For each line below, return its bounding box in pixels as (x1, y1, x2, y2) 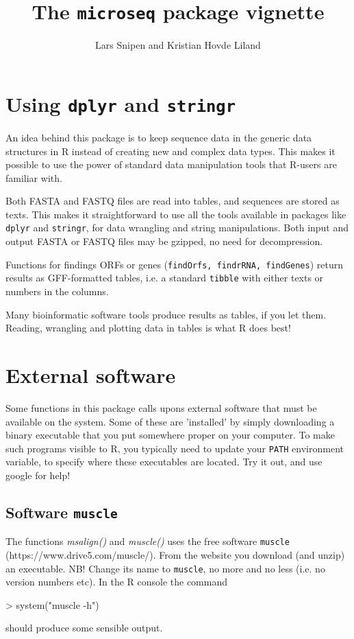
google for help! (5, 467, 71, 482)
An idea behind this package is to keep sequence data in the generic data (5, 130, 312, 144)
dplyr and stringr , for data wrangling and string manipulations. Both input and (5, 220, 349, 235)
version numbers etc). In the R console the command (5, 574, 228, 589)
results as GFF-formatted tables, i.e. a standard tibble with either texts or (5, 270, 324, 285)
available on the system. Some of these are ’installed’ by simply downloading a (5, 414, 335, 428)
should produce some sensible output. (5, 620, 163, 635)
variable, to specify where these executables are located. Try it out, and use (5, 454, 323, 469)
